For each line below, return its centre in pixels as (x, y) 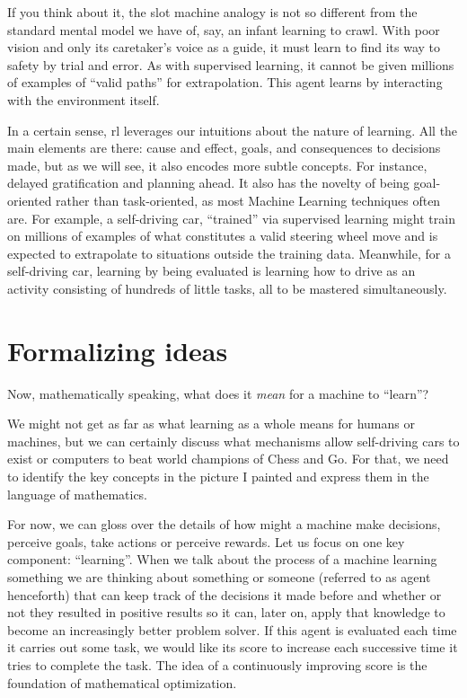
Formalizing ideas (118, 350)
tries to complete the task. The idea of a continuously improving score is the (217, 664)
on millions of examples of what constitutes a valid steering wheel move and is (223, 236)
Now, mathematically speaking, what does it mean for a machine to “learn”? (218, 393)
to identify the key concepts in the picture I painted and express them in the (218, 476)
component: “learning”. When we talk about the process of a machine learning (222, 559)
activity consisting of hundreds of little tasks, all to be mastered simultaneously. (227, 288)
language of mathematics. (78, 494)
